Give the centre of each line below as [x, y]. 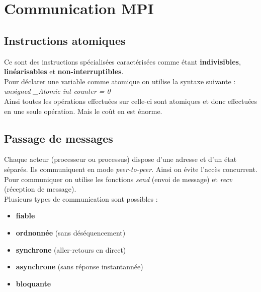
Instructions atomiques [65, 40]
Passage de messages [59, 138]
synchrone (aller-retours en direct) [71, 249]
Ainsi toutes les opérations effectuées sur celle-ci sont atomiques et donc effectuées [131, 101]
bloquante [33, 283]
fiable [25, 216]
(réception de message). [40, 189]
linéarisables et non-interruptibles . [64, 71]
